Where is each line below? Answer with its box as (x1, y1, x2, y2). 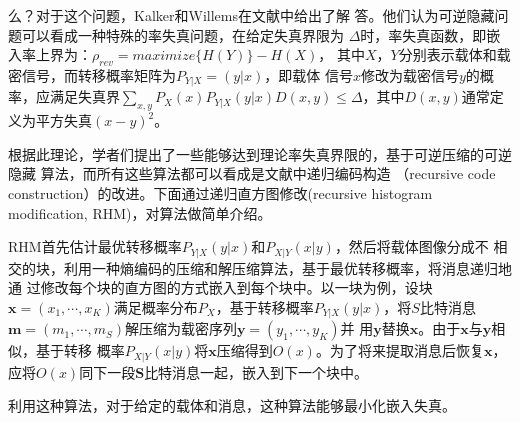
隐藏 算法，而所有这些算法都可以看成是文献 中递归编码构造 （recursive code (8, 163, 496, 184)
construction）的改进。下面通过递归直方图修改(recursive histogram (8, 183, 433, 204)
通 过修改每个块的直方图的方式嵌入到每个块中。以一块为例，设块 (8, 277, 433, 298)
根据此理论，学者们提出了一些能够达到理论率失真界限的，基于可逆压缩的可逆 (8, 143, 512, 164)
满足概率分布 (113, 296, 198, 317)
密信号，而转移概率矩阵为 (8, 64, 176, 85)
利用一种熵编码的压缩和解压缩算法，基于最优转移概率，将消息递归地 (63, 257, 512, 278)
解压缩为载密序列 (124, 318, 237, 339)
